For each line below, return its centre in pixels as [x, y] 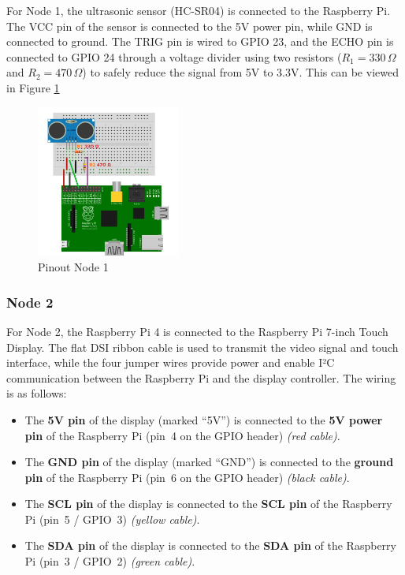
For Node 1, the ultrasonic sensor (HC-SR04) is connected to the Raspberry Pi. [199, 10]
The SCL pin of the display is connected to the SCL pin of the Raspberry [208, 504]
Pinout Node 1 [73, 267]
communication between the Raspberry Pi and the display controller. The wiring [201, 377]
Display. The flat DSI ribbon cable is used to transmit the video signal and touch [202, 347]
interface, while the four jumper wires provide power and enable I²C [171, 362]
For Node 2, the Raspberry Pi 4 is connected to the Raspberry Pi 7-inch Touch [197, 331]
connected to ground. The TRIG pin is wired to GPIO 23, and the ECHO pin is [200, 41]
